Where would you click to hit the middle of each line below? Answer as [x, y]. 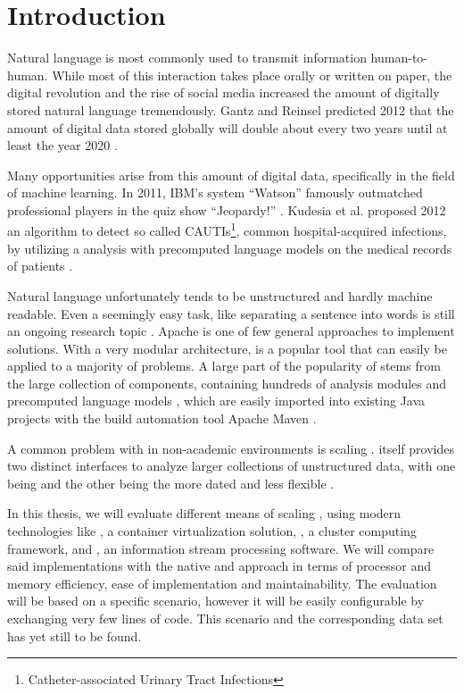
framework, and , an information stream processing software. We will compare [221, 548]
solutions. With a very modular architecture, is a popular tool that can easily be [227, 348]
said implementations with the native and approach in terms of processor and [219, 566]
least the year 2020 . [62, 145]
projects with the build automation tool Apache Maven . [162, 418]
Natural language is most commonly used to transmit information [187, 58]
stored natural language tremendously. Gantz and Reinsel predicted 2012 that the [231, 109]
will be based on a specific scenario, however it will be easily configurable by [216, 601]
